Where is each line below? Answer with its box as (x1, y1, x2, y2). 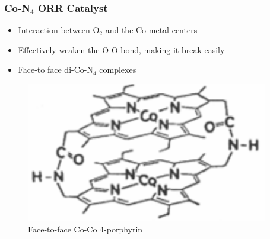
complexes (99, 63, 136, 76)
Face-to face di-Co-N (18, 63, 93, 76)
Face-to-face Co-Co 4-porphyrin (28, 222, 143, 235)
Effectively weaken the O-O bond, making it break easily (18, 43, 225, 56)
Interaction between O (18, 24, 100, 36)
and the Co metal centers (105, 24, 198, 36)
